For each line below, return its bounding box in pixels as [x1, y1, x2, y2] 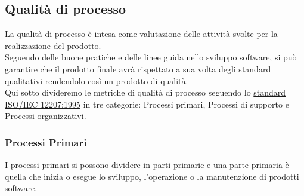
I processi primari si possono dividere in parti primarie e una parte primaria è [5, 158, 289, 171]
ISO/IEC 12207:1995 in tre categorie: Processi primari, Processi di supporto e [5, 97, 289, 110]
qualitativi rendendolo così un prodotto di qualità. [5, 74, 188, 87]
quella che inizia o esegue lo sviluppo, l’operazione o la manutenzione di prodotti [5, 170, 299, 182]
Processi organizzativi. [5, 109, 86, 122]
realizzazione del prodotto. [5, 39, 101, 51]
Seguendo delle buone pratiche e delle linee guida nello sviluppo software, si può [5, 51, 297, 63]
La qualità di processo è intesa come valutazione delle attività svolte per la [5, 27, 278, 40]
